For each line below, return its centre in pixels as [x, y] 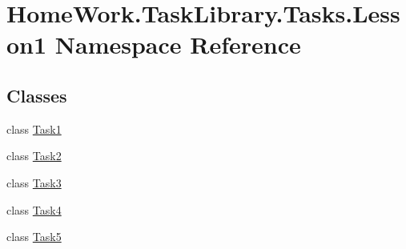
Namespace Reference [178, 44]
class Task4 [34, 209]
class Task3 [34, 182]
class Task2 [34, 156]
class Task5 [34, 237]
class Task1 [34, 129]
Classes [37, 95]
